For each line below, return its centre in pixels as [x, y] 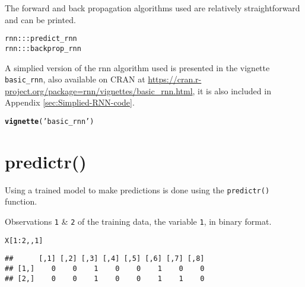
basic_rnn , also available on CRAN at [75, 79]
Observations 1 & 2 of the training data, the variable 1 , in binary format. [138, 221]
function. [21, 201]
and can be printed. [40, 19]
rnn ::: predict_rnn [41, 39]
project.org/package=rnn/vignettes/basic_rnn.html [99, 90]
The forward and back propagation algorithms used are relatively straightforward [152, 8]
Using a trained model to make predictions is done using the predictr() [137, 189]
